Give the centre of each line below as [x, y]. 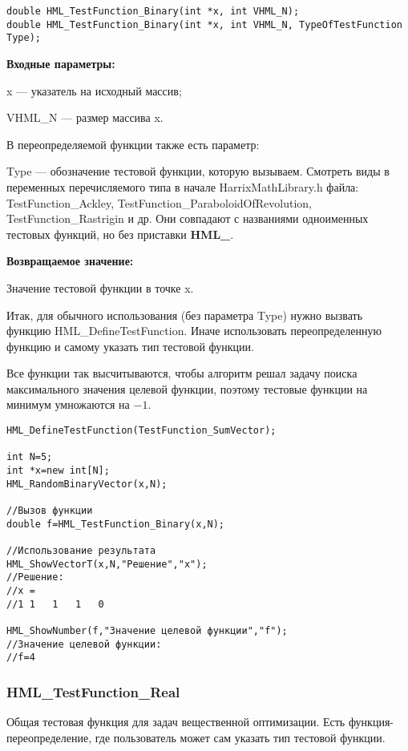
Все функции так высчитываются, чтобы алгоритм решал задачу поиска [182, 373]
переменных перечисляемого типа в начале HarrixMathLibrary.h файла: [183, 186]
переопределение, [49, 737]
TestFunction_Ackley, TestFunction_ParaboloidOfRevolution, [159, 202]
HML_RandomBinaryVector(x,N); [87, 484]
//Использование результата [81, 550]
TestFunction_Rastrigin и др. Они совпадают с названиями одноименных [188, 218]
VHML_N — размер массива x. [85, 117]
